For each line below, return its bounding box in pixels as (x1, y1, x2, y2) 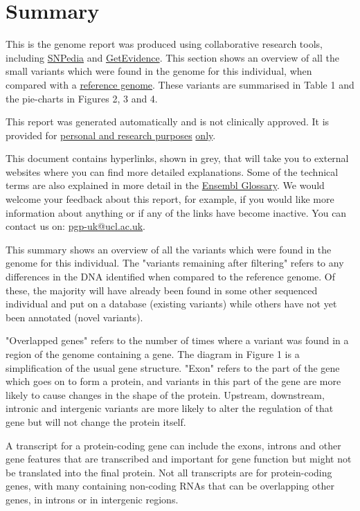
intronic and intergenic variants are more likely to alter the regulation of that (6, 401, 334, 415)
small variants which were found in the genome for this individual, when (6, 64, 312, 78)
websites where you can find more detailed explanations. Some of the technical (6, 164, 339, 179)
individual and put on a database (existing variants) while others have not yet (6, 296, 337, 311)
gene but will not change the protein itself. (6, 414, 186, 429)
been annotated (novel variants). (6, 310, 143, 324)
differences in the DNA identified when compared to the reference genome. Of (6, 269, 335, 284)
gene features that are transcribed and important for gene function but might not (6, 451, 352, 466)
